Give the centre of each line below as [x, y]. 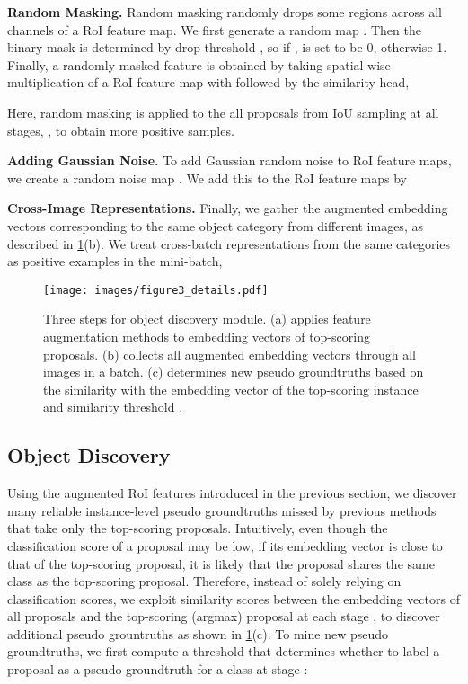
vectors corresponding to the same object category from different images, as [215, 225]
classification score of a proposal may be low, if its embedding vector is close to [225, 545]
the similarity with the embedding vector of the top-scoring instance [231, 389]
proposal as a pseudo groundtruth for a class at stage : [158, 669]
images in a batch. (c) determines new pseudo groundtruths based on [234, 372]
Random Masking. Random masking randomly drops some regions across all [225, 12]
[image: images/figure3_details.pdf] [156, 290]
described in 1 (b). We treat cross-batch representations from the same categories [229, 243]
